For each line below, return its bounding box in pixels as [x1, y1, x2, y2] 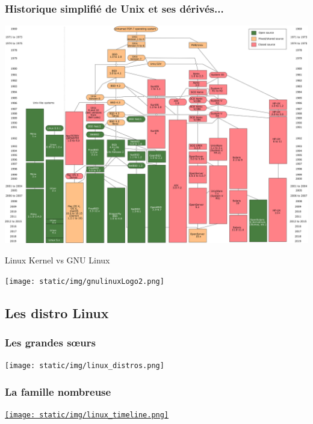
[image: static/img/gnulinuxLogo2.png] [5, 277, 164, 286]
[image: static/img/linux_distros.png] [5, 361, 164, 370]
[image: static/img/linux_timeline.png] [5, 411, 169, 420]
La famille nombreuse [5, 384, 111, 399]
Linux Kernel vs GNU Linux [5, 254, 110, 266]
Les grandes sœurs [5, 335, 96, 350]
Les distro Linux [5, 303, 109, 322]
